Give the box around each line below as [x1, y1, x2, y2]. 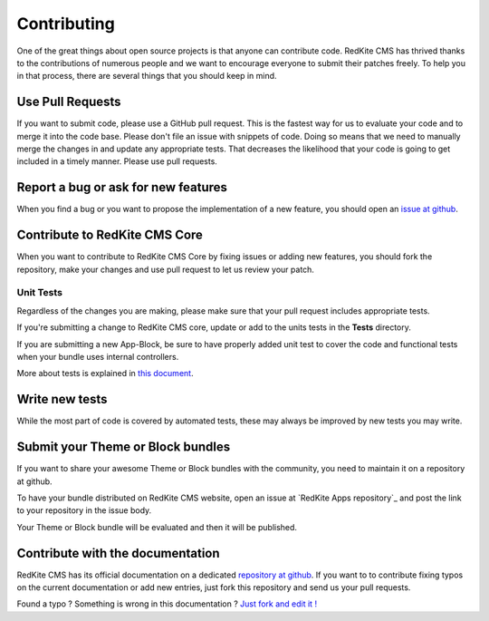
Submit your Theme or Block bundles [16, 440, 231, 455]
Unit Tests [16, 286, 63, 299]
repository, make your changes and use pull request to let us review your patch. [16, 264, 314, 275]
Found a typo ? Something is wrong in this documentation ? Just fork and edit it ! [16, 598, 317, 609]
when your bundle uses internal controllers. [16, 351, 179, 362]
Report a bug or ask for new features [16, 180, 228, 195]
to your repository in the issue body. [16, 505, 152, 516]
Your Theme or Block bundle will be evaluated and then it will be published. [16, 521, 298, 532]
